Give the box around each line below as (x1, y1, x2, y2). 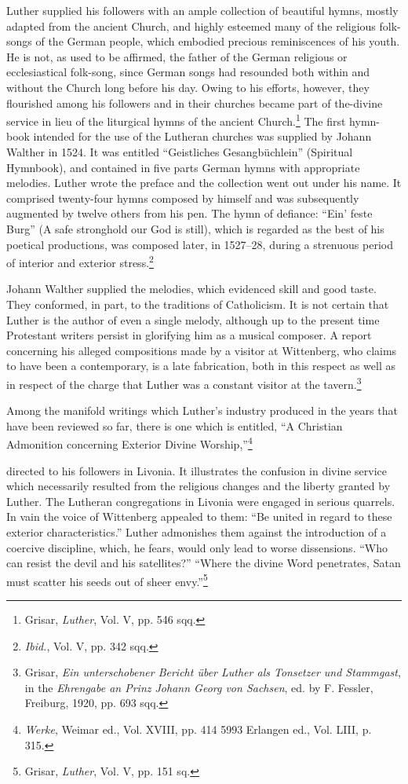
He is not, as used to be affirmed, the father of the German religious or (6, 48, 348, 64)
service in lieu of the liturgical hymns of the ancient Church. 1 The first (6, 111, 346, 129)
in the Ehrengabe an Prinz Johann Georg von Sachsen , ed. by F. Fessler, (24, 679, 373, 695)
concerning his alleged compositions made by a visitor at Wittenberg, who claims (6, 342, 397, 358)
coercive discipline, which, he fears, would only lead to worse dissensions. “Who (6, 539, 388, 555)
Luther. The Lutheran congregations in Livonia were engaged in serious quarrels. (6, 493, 395, 509)
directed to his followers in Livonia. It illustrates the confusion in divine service (6, 462, 387, 478)
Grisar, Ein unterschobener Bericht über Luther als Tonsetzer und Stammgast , (24, 664, 401, 680)
